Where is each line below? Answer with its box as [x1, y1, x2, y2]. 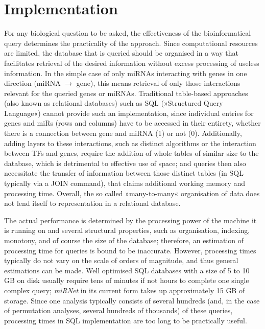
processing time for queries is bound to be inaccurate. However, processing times [4, 245, 256, 255]
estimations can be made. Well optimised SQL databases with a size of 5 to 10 [4, 265, 250, 275]
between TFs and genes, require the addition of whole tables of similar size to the [4, 148, 259, 158]
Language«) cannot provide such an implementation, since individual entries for [4, 107, 254, 118]
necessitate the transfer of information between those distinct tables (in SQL [4, 168, 244, 178]
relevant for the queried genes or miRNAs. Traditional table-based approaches [4, 87, 248, 98]
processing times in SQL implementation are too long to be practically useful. [4, 315, 247, 325]
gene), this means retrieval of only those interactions [76, 78, 240, 88]
